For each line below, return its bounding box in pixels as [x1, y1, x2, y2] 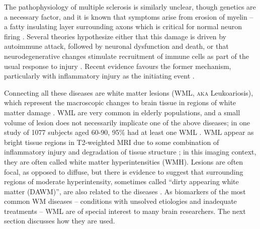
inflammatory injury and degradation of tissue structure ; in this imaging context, [4, 146, 256, 157]
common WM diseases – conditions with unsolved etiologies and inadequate [4, 196, 237, 206]
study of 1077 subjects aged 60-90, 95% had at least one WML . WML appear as [4, 127, 254, 137]
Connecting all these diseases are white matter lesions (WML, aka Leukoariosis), [4, 87, 253, 98]
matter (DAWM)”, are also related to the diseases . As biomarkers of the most [4, 186, 246, 196]
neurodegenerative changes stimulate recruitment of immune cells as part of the [4, 50, 249, 61]
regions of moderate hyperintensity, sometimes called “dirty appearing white [4, 176, 239, 187]
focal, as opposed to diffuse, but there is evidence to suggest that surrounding [4, 166, 243, 177]
